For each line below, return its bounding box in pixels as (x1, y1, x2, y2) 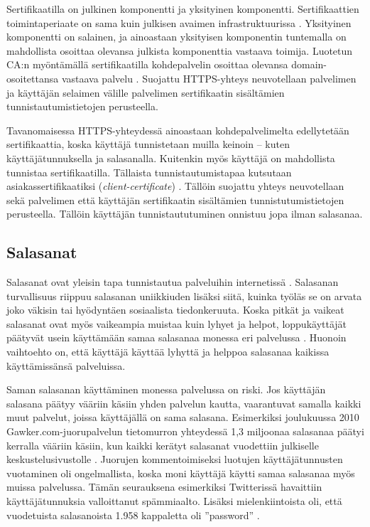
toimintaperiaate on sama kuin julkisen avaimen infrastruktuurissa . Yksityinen (6, 15, 352, 30)
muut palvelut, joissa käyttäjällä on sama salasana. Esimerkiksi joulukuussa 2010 (6, 410, 359, 425)
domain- (291, 57, 327, 72)
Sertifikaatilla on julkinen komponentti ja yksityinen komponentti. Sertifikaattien (6, 1, 359, 16)
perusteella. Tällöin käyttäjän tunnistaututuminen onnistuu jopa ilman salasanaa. (6, 206, 363, 221)
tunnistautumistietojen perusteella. (6, 99, 158, 114)
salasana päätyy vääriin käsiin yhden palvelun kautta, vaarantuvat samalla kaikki (6, 395, 361, 410)
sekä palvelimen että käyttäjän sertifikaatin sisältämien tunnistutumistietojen (6, 192, 344, 207)
